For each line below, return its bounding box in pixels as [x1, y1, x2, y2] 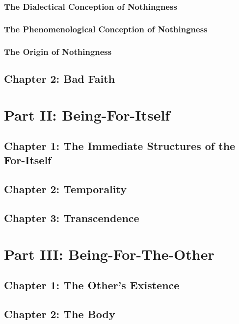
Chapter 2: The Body [4, 306, 115, 321]
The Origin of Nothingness [4, 45, 112, 57]
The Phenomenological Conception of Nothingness [4, 23, 208, 35]
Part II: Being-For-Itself [4, 104, 170, 125]
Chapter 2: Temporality [4, 181, 127, 197]
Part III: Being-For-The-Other [4, 244, 214, 264]
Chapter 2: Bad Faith [4, 71, 115, 86]
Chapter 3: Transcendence [4, 210, 139, 225]
